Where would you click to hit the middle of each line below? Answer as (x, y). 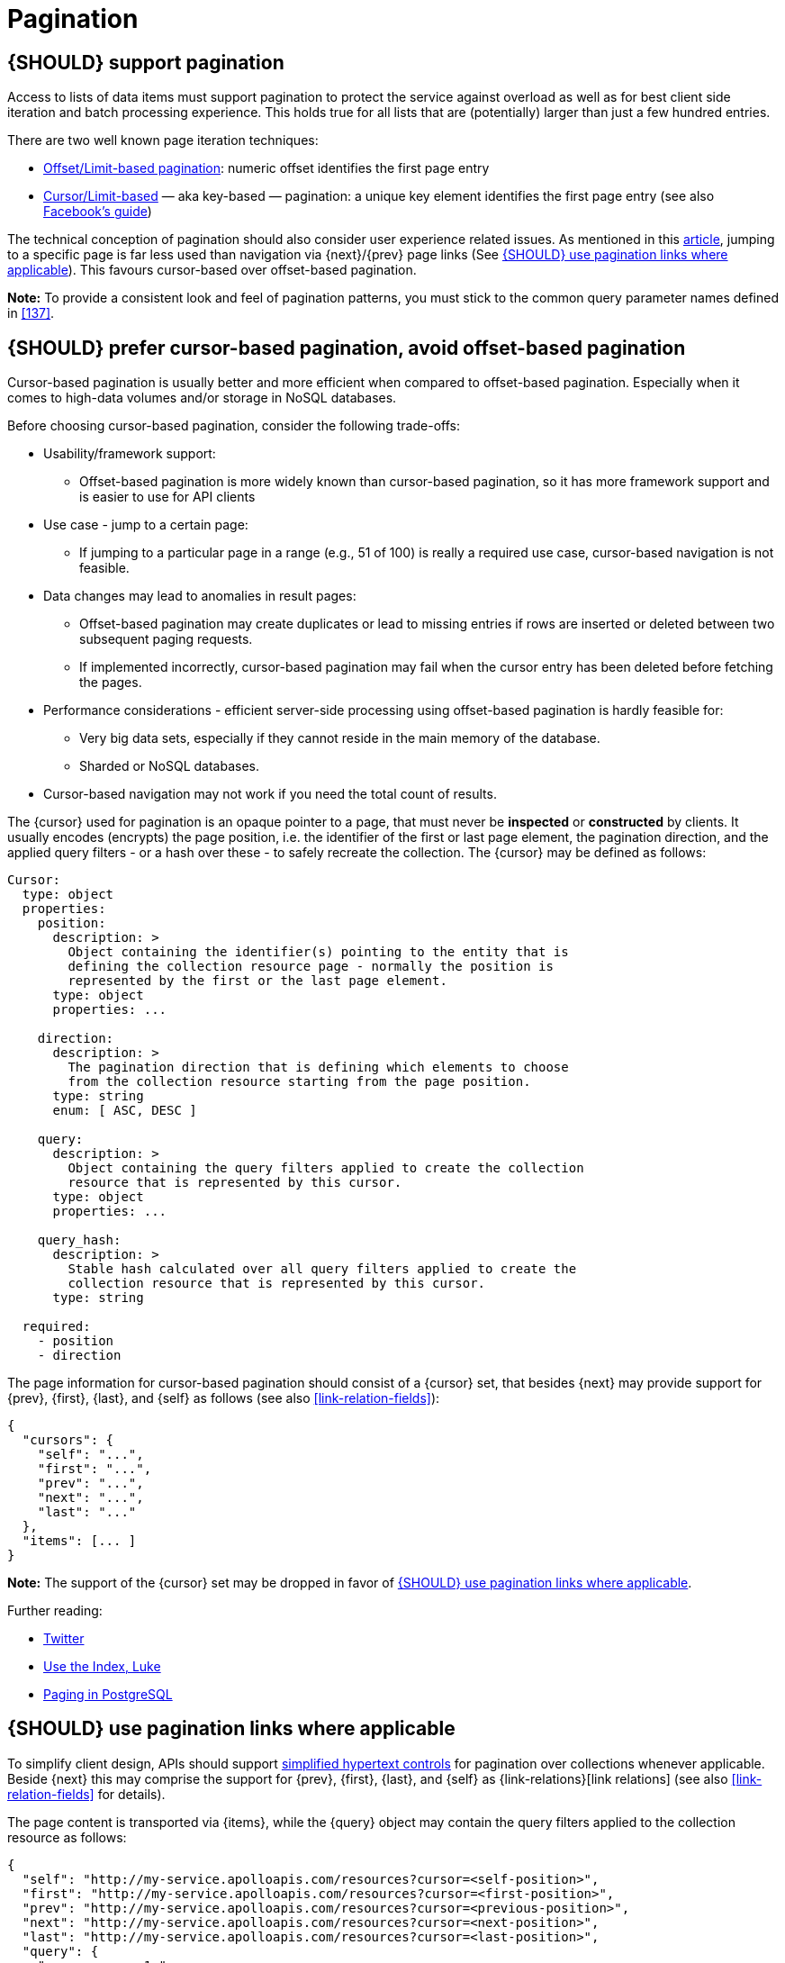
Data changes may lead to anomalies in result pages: (200, 596)
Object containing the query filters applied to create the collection (326, 1168)
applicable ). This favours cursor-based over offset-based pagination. (212, 270)
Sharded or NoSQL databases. (169, 766)
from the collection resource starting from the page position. (299, 1082)
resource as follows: (67, 1837)
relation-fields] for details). (86, 1794)
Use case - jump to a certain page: (146, 525)
